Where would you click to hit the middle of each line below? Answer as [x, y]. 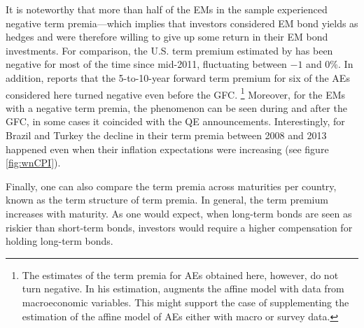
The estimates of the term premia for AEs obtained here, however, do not [180, 274]
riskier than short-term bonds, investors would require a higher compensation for [179, 227]
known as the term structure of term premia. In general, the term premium [167, 200]
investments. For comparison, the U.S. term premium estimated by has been [169, 50]
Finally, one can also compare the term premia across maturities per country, [171, 186]
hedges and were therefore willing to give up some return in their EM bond [167, 37]
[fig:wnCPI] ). [33, 163]
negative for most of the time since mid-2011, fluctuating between [146, 64]
